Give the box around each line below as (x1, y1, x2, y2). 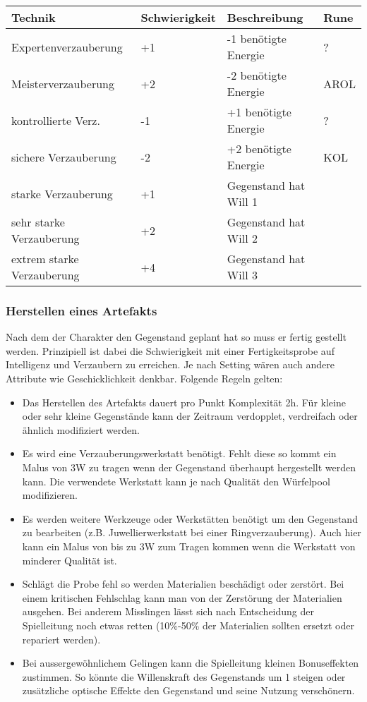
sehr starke (11, 214, 65, 230)
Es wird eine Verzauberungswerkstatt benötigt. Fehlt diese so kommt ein (22, 446, 337, 461)
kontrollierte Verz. (11, 111, 100, 128)
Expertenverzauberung (11, 38, 123, 55)
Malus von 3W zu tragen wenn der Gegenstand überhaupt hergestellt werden (22, 459, 356, 474)
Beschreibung (227, 9, 303, 25)
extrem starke (11, 250, 79, 267)
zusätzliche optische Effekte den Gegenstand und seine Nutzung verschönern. (22, 683, 355, 698)
